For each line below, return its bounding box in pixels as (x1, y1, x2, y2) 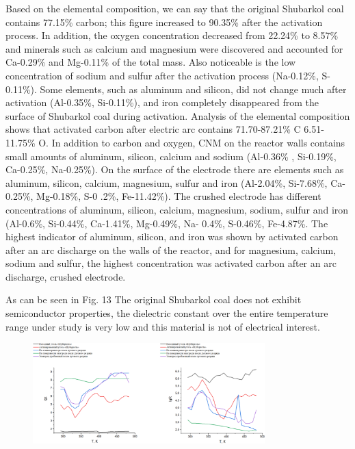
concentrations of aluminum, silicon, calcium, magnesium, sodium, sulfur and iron (5, 202, 349, 216)
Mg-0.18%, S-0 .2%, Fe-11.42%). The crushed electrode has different (36, 189, 321, 203)
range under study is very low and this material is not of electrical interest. (5, 319, 320, 333)
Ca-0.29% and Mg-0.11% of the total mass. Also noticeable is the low (5, 55, 296, 69)
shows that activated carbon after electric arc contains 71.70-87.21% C (5, 122, 301, 136)
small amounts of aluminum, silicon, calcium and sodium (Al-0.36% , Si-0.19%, (5, 149, 337, 163)
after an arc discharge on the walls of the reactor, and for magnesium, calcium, (5, 242, 337, 257)
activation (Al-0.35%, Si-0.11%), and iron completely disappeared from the (5, 95, 319, 110)
